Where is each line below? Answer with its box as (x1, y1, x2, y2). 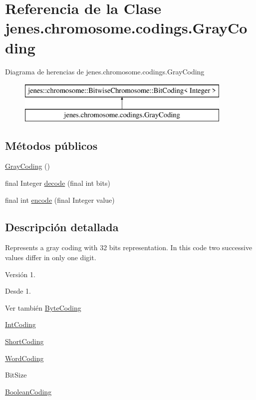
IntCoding (5, 319, 36, 330)
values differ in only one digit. (5, 252, 96, 263)
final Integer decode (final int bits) (5, 178, 110, 188)
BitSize (5, 370, 27, 380)
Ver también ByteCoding (5, 302, 81, 313)
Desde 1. (5, 286, 31, 296)
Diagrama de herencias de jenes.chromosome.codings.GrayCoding (5, 66, 205, 76)
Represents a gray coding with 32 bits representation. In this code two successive (5, 242, 253, 253)
